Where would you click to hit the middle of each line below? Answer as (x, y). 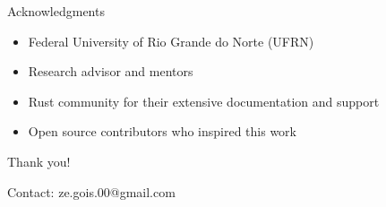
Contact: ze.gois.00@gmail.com (91, 191)
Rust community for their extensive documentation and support (204, 101)
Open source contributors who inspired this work (162, 131)
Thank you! (39, 161)
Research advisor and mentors (111, 71)
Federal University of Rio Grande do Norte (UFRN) (171, 41)
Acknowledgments (56, 11)
